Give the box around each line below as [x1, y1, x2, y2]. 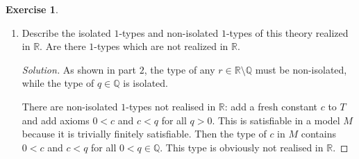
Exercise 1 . [6, 2, 58, 16]
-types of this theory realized [226, 25, 349, 40]
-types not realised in [126, 99, 216, 113]
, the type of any [144, 62, 215, 76]
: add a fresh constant [224, 99, 318, 113]
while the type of [22, 76, 94, 90]
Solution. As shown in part [22, 62, 137, 76]
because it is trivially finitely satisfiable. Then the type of [22, 126, 267, 141]
